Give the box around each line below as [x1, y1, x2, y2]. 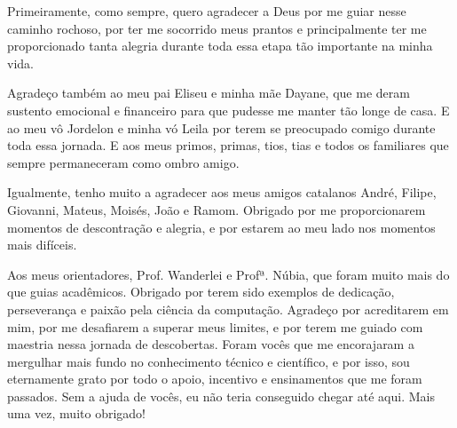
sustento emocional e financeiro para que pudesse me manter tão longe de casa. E [7, 100, 450, 119]
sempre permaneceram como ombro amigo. [7, 153, 240, 171]
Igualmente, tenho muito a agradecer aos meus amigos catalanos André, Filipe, [7, 183, 437, 202]
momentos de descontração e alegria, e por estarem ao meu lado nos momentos [7, 218, 436, 236]
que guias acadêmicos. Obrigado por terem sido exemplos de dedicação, [7, 282, 395, 301]
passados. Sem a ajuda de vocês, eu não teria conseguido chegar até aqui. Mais [7, 386, 435, 405]
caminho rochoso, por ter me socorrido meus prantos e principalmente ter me [7, 19, 427, 37]
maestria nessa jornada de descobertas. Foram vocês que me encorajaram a [7, 335, 414, 353]
